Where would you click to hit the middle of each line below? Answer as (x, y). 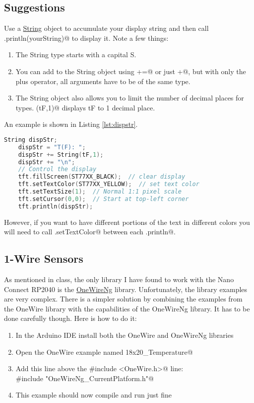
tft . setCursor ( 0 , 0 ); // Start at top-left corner (103, 199)
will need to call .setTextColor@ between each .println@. (90, 232)
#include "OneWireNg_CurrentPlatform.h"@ (85, 378)
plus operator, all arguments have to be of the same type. (103, 81)
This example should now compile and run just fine (94, 395)
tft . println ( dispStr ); (56, 206)
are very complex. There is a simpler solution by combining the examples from (123, 299)
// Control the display (57, 169)
